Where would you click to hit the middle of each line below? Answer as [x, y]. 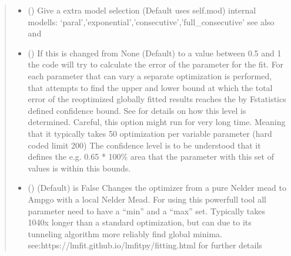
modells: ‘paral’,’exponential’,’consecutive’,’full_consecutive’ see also [151, 21]
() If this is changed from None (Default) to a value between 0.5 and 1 [155, 53]
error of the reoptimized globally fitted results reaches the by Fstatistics [157, 99]
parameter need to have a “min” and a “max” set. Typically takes [147, 210]
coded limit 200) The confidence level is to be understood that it [144, 145]
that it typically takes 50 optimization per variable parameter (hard [150, 133]
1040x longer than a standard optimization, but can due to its [140, 222]
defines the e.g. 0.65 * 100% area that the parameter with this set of [151, 156]
